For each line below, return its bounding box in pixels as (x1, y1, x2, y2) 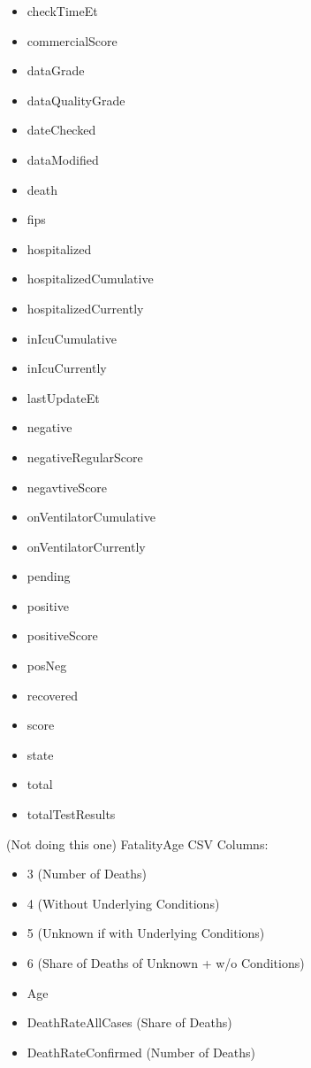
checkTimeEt (27, 2, 98, 19)
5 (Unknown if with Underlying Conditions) (27, 924, 265, 942)
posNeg (27, 656, 67, 675)
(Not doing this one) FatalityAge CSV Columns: (6, 834, 269, 853)
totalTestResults (27, 805, 116, 824)
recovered (27, 685, 79, 704)
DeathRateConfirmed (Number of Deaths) (27, 1042, 255, 1061)
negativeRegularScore (27, 447, 143, 466)
